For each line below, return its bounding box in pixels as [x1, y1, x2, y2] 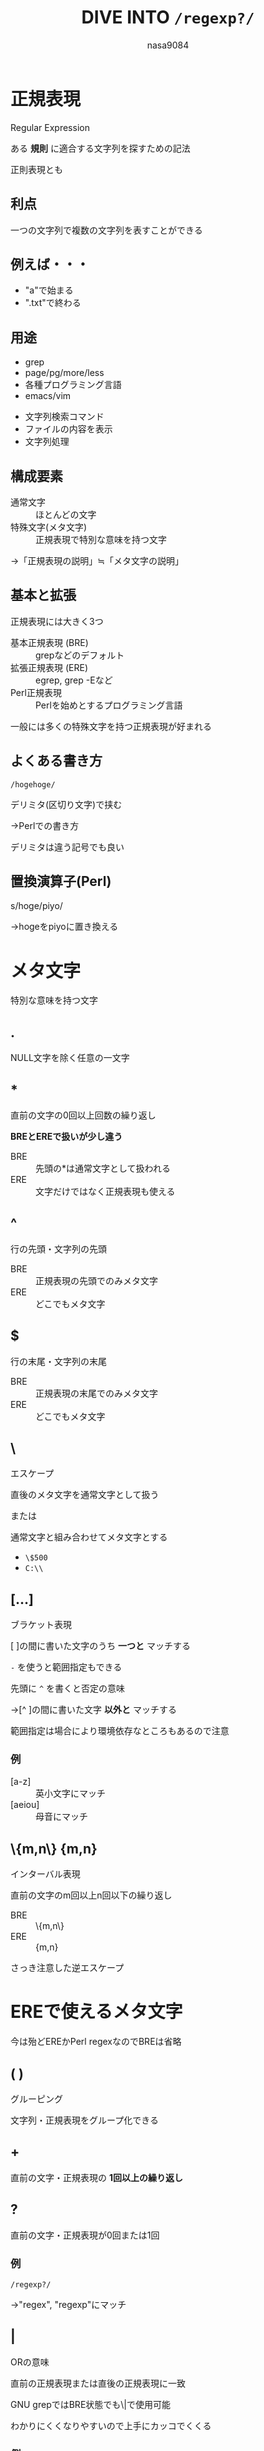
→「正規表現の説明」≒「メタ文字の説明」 [10, 554, 185, 566]
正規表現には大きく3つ [10, 615, 104, 627]
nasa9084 [146, 39, 190, 51]
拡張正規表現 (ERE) [10, 661, 88, 673]
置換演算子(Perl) [10, 872, 112, 890]
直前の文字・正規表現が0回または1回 [10, 2229, 160, 2241]
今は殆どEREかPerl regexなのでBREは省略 [10, 2036, 182, 2048]
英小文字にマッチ [35, 1787, 106, 1800]
